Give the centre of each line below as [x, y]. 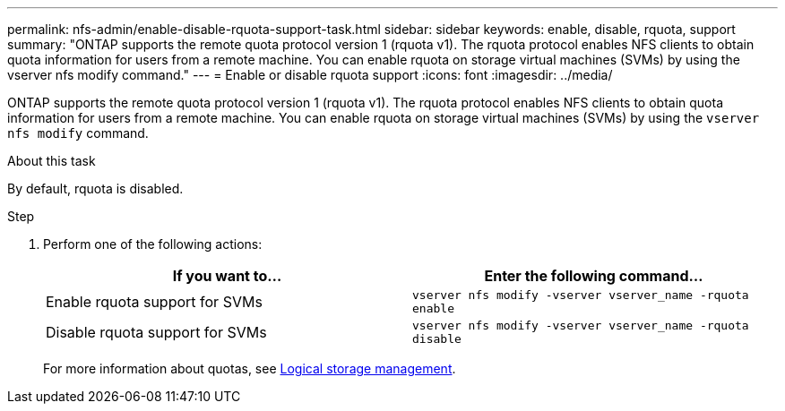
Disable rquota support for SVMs [156, 332]
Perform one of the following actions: [153, 244]
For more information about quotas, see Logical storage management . [250, 368]
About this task [52, 161]
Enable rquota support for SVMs [154, 302]
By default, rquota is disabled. [95, 188]
